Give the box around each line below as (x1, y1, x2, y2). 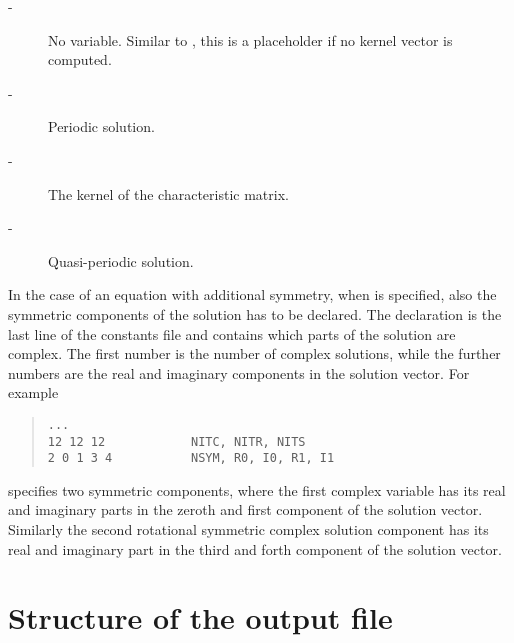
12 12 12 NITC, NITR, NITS (47, 434, 306, 449)
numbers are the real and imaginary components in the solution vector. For (8, 362, 470, 383)
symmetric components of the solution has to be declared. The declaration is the (8, 303, 502, 324)
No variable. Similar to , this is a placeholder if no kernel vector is (48, 29, 453, 50)
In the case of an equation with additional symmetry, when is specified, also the (8, 284, 497, 305)
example (8, 382, 59, 403)
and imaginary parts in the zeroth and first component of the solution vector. (8, 499, 483, 520)
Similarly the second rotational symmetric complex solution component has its (8, 519, 489, 540)
